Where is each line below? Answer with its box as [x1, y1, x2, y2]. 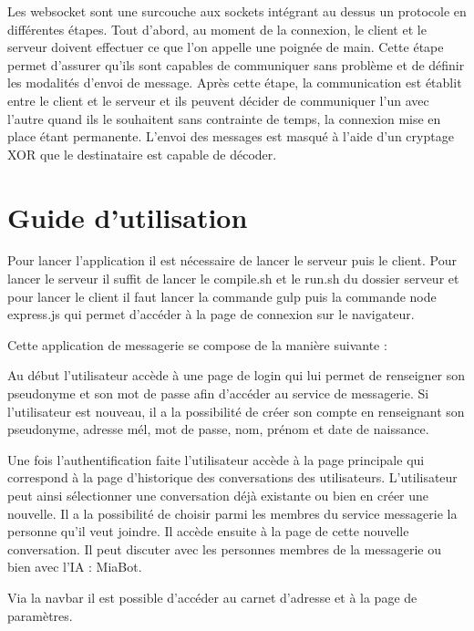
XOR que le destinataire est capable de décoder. [7, 144, 277, 163]
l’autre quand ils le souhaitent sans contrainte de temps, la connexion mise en [7, 109, 441, 128]
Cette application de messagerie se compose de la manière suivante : [7, 335, 387, 354]
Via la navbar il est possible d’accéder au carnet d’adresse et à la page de [7, 587, 417, 606]
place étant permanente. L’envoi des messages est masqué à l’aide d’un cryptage [7, 127, 454, 146]
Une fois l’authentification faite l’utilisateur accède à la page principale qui [7, 450, 425, 469]
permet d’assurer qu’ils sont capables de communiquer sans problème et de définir [7, 55, 465, 74]
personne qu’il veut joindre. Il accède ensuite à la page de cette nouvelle [7, 522, 409, 541]
